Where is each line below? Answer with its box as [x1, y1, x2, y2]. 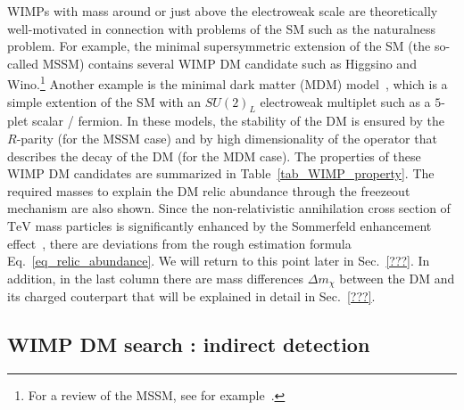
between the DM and [339, 268, 455, 287]
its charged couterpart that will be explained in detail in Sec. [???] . [7, 287, 376, 306]
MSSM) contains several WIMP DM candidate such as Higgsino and [42, 53, 417, 72]
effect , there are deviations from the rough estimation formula [7, 234, 352, 252]
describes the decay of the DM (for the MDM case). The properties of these [7, 146, 421, 165]
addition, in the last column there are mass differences [7, 268, 304, 287]
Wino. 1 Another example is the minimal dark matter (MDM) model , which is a [7, 72, 448, 94]
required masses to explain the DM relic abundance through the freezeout [7, 181, 410, 200]
